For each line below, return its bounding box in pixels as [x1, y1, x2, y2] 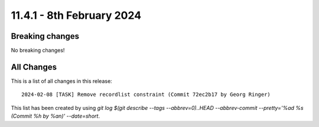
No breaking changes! [11, 47, 65, 54]
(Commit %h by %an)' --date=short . [11, 112, 100, 120]
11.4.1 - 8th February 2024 [11, 9, 142, 22]
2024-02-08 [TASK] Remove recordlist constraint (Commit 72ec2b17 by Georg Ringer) [21, 91, 271, 98]
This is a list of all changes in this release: [11, 77, 112, 85]
